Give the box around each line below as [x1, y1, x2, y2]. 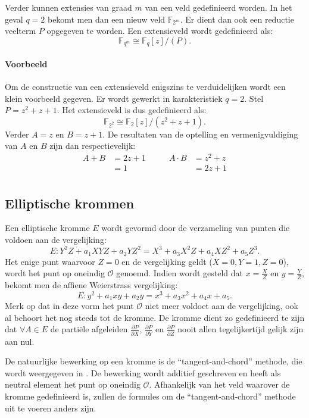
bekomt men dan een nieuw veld [47, 13, 166, 25]
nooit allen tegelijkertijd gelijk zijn [177, 323, 304, 335]
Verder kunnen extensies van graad [5, 1, 132, 13]
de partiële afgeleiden [50, 323, 128, 335]
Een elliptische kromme [5, 222, 90, 234]
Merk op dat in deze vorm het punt [5, 300, 134, 312]
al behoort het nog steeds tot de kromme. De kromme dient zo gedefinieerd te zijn [5, 311, 305, 323]
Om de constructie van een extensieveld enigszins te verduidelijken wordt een [5, 80, 286, 93]
